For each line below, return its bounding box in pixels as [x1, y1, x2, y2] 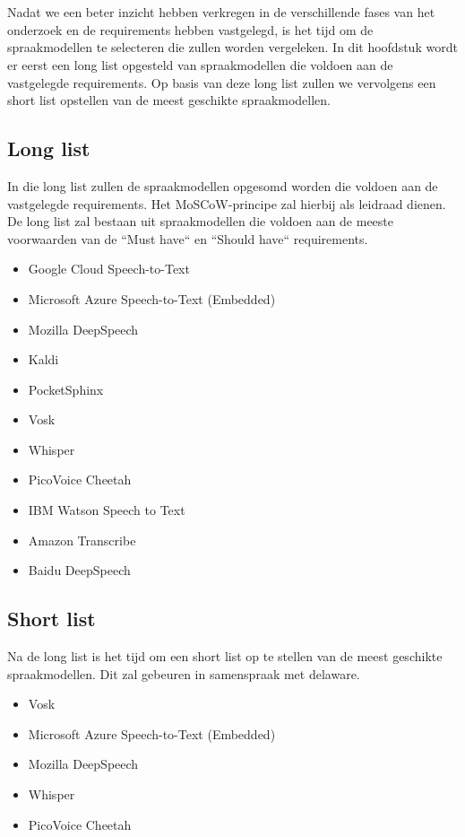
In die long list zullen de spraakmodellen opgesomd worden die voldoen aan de [7, 176, 438, 195]
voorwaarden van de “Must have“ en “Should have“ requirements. [7, 229, 368, 248]
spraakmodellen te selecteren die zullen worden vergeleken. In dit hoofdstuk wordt [7, 38, 458, 57]
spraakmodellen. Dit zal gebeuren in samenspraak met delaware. [7, 664, 360, 683]
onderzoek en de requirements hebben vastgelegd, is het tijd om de [7, 20, 374, 39]
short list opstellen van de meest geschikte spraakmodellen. [7, 91, 332, 109]
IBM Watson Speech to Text [28, 501, 185, 519]
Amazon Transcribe [28, 530, 136, 549]
